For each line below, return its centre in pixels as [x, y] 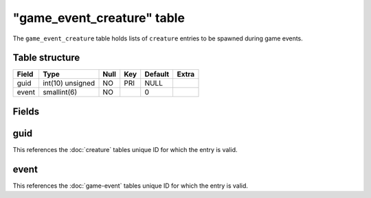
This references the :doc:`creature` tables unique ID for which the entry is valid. [125, 149]
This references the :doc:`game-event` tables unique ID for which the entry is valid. [131, 186]
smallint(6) [60, 92]
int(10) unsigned [69, 84]
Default [157, 74]
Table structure [46, 58]
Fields [26, 111]
